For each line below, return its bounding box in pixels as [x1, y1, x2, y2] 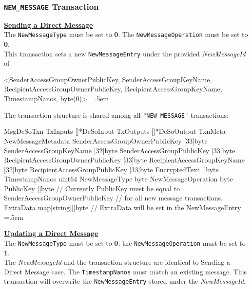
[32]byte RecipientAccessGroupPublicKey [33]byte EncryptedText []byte [4, 164, 219, 174]
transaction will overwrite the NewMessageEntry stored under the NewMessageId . [4, 276, 246, 286]
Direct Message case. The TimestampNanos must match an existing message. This [4, 266, 247, 276]
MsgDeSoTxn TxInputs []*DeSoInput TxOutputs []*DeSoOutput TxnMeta [4, 126, 226, 136]
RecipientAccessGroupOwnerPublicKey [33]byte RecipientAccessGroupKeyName [4, 155, 245, 165]
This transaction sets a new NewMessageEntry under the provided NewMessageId [4, 48, 246, 58]
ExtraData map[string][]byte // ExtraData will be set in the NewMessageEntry [4, 202, 241, 213]
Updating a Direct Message [4, 228, 98, 238]
